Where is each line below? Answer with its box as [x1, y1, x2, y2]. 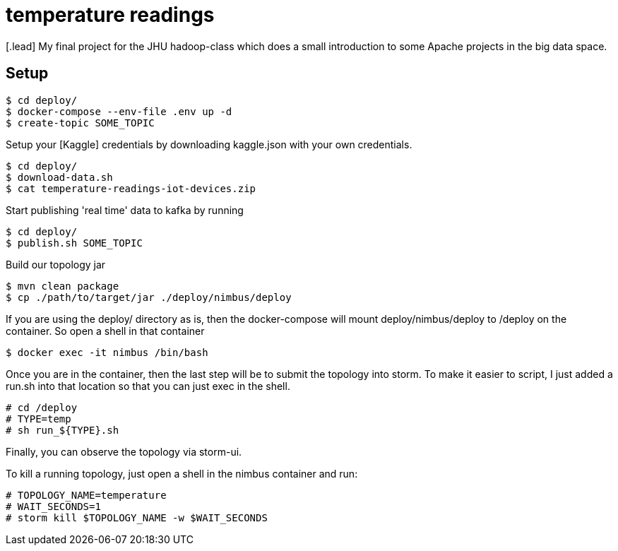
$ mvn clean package [6, 280, 119, 292]
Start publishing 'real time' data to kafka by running [6, 203, 244, 216]
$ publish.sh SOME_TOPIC [6, 237, 143, 249]
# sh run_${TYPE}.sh [6, 424, 119, 436]
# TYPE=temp [6, 413, 71, 425]
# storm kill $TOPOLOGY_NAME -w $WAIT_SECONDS [6, 511, 268, 523]
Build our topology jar [6, 258, 106, 271]
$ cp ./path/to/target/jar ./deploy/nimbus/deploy [6, 291, 292, 303]
